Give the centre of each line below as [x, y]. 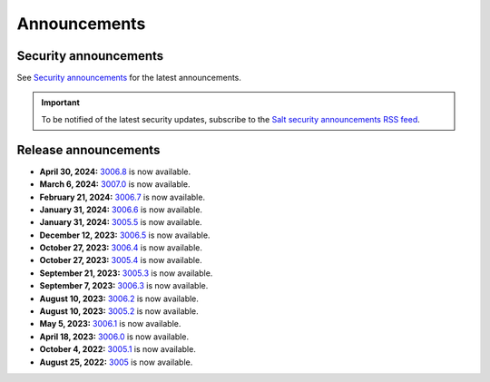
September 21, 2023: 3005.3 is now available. [126, 273]
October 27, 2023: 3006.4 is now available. [121, 248]
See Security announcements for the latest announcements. [129, 78]
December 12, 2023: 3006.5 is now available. [125, 235]
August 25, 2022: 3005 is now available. [116, 362]
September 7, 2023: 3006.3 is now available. [124, 286]
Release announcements [88, 150]
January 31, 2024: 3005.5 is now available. [121, 222]
